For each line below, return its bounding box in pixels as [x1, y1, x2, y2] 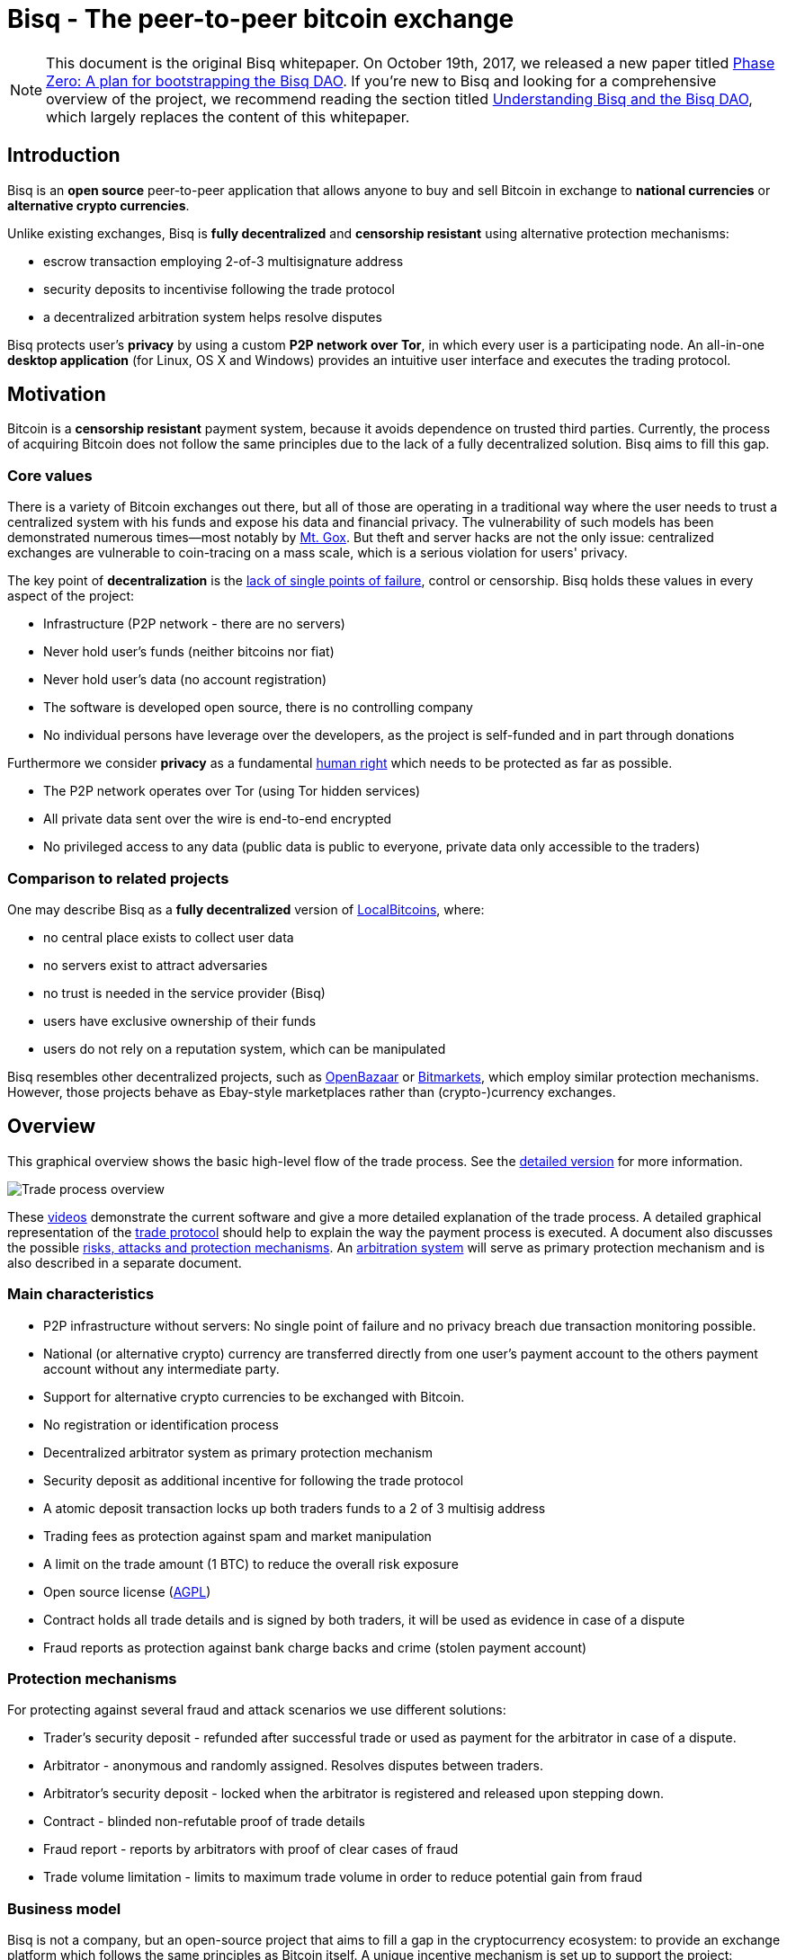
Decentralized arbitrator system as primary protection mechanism [43, 1444, 433, 1460]
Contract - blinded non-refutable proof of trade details [43, 1813, 365, 1830]
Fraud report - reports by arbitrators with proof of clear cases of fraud [43, 1841, 459, 1858]
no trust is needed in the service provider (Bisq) [43, 984, 326, 1001]
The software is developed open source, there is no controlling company [43, 699, 473, 716]
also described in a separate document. [7, 1254, 242, 1270]
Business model [7, 1899, 121, 1918]
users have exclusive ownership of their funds [43, 1012, 317, 1029]
